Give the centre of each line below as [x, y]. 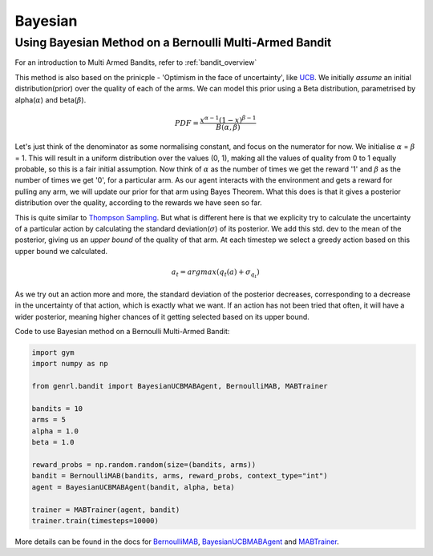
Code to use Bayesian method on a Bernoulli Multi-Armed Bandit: [122, 332]
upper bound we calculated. [61, 251]
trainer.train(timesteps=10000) [95, 520]
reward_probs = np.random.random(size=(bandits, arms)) [144, 464]
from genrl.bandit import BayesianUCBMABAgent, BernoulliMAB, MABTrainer [180, 386]
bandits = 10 [57, 409]
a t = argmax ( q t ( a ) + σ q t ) [215, 273]
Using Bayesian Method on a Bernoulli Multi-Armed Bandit [173, 42]
